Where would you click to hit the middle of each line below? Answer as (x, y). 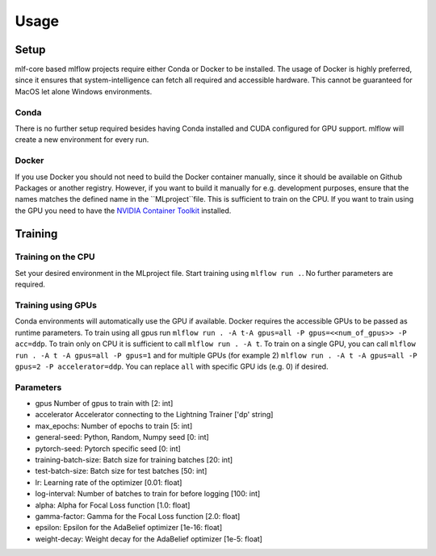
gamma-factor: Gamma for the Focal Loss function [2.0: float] (138, 516)
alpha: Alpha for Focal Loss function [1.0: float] (113, 505)
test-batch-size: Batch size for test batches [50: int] (121, 471)
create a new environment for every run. (82, 140)
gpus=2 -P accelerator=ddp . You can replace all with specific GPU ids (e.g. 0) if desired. (172, 366)
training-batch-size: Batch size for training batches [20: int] (134, 460)
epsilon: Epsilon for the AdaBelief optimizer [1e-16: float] (129, 528)
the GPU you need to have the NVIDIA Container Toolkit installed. (123, 211)
